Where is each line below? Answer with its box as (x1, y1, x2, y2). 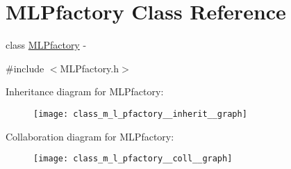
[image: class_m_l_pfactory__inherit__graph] (33, 108, 247, 119)
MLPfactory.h (60, 61, 119, 75)
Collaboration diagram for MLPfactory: (6, 129, 174, 143)
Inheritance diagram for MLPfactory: (6, 84, 164, 99)
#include (6, 61, 44, 75)
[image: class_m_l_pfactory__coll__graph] (33, 154, 233, 164)
